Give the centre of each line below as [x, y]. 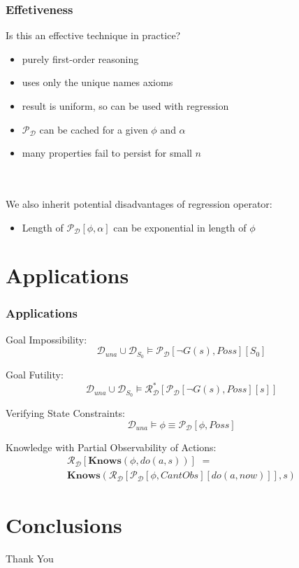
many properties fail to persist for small [107, 153]
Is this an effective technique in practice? [93, 35]
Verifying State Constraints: [65, 413]
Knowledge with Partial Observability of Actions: [111, 447]
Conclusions [64, 524]
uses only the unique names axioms [97, 82]
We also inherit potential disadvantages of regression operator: [139, 203]
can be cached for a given [94, 129]
